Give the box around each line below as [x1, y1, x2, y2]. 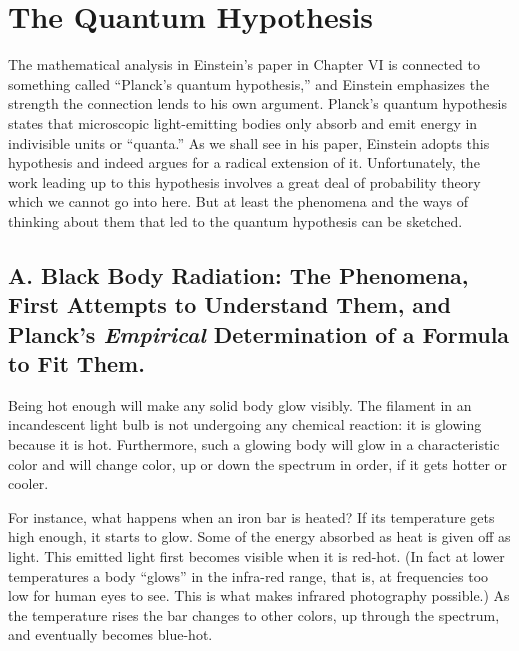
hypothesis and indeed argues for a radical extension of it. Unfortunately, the [8, 152, 480, 173]
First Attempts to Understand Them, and [8, 289, 451, 320]
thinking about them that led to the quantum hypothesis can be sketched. [8, 210, 463, 231]
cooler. [8, 473, 49, 494]
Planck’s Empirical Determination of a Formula [8, 318, 510, 349]
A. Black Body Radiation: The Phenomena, [8, 259, 469, 290]
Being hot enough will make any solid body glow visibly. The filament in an [8, 394, 472, 415]
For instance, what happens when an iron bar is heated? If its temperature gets [8, 506, 495, 527]
